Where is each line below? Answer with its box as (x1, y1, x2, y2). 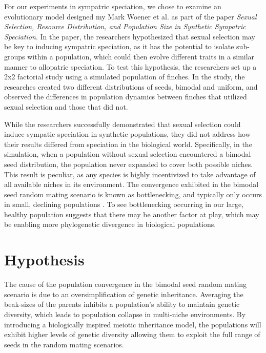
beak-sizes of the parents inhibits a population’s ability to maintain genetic (4, 299, 240, 309)
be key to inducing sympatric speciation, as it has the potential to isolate (4, 41, 234, 52)
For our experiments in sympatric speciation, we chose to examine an (4, 1, 221, 11)
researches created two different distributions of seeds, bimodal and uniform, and (4, 81, 258, 92)
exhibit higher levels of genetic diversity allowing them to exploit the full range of (4, 329, 260, 340)
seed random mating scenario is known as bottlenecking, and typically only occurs (4, 189, 262, 199)
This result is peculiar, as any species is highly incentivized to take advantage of (4, 169, 256, 179)
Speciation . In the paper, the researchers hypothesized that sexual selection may (4, 31, 255, 41)
